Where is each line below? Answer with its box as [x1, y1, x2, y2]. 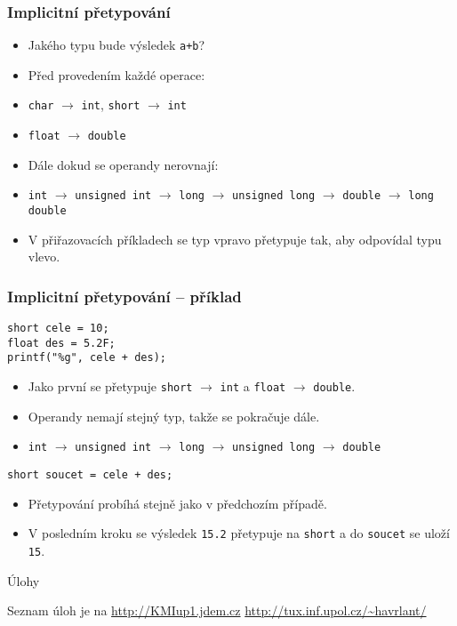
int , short [81, 95, 140, 114]
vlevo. [28, 247, 60, 266]
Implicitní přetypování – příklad [7, 285, 242, 307]
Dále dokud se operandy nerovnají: [28, 155, 219, 173]
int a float [220, 377, 286, 396]
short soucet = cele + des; [7, 468, 173, 481]
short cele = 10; [7, 322, 109, 335]
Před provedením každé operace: [28, 65, 205, 84]
